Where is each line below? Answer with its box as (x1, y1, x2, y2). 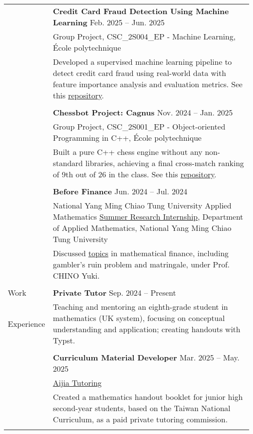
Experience (8, 318, 45, 329)
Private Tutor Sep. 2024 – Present (53, 287, 176, 298)
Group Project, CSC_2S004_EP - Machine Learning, (53, 31, 236, 42)
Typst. (53, 335, 75, 346)
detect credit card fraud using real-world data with (53, 67, 226, 78)
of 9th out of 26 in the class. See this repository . (53, 169, 217, 180)
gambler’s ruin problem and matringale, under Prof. (53, 259, 230, 270)
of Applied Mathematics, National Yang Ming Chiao (53, 222, 232, 233)
